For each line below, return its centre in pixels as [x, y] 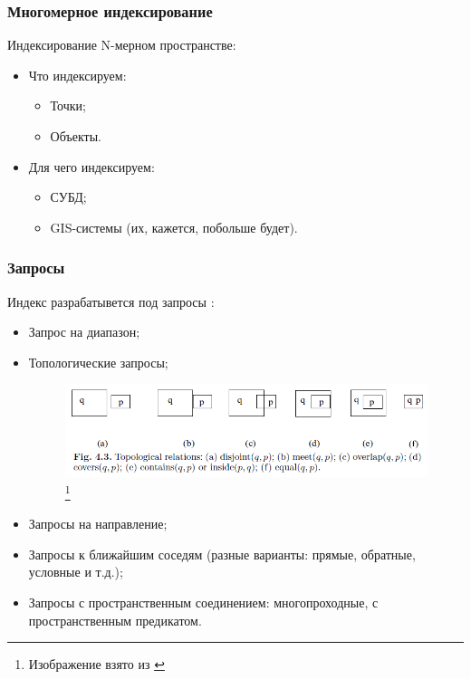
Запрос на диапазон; [84, 332]
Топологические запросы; [98, 362]
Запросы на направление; [98, 524]
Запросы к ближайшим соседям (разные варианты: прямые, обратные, [222, 554]
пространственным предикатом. [115, 620]
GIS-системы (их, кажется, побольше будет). [174, 227]
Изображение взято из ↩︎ [96, 664]
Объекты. [76, 136]
